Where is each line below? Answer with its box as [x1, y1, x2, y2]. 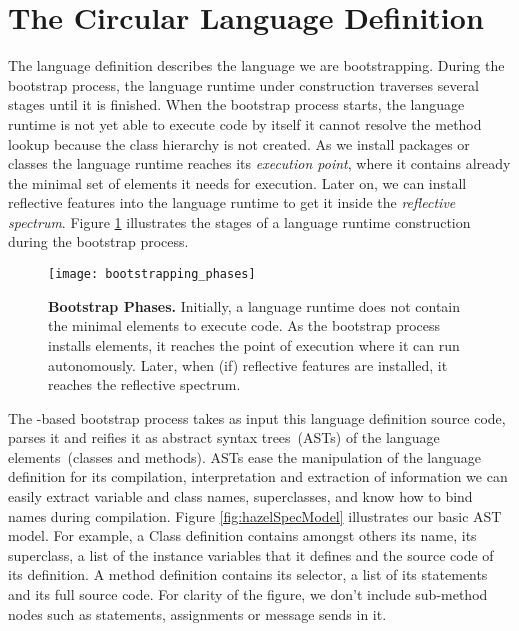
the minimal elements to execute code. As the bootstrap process [48, 315, 441, 336]
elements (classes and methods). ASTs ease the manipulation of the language [8, 446, 482, 467]
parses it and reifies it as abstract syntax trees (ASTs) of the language [8, 427, 440, 448]
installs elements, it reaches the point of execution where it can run [48, 334, 460, 355]
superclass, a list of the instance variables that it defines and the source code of [8, 544, 494, 565]
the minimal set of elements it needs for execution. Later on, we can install [8, 172, 467, 193]
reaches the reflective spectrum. [48, 374, 241, 395]
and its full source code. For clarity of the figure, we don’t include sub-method [8, 584, 488, 605]
